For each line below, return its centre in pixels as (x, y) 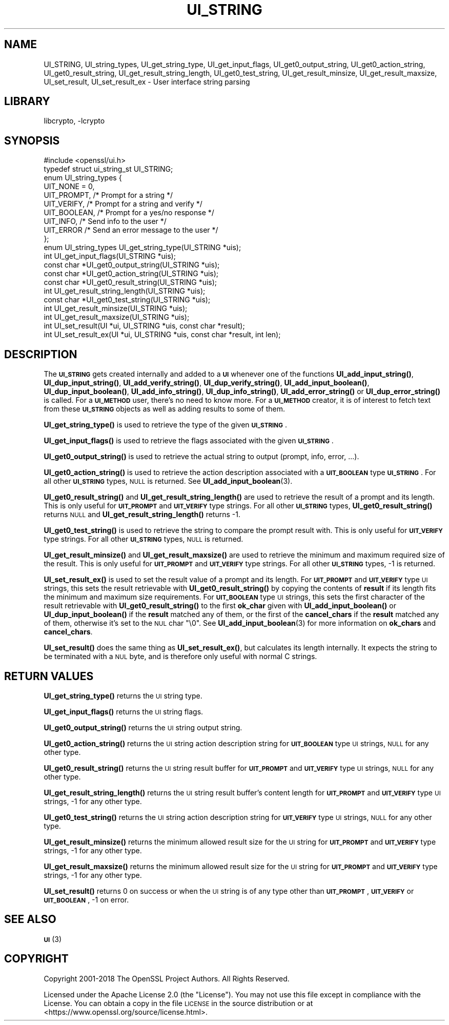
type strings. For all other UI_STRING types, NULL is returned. (144, 539)
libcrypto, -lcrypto (74, 121)
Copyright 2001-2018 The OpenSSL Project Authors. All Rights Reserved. (167, 978)
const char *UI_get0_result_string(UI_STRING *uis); (130, 282)
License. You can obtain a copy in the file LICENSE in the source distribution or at (178, 1003)
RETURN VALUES (49, 676)
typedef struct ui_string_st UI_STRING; (108, 169)
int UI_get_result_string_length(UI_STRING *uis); (125, 291)
